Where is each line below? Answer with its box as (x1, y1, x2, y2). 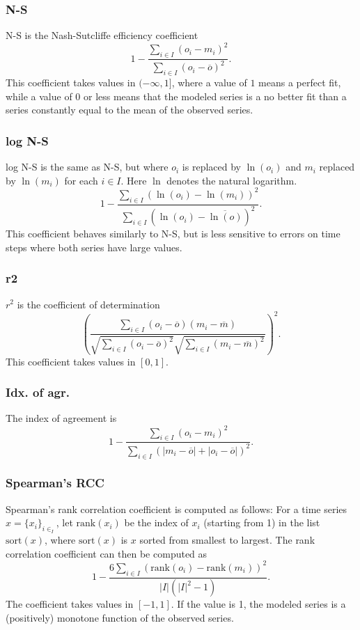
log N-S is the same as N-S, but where (6, 159, 169, 174)
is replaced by (182, 159, 241, 174)
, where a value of (171, 75, 247, 90)
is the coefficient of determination (17, 297, 160, 311)
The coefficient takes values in (6, 597, 134, 611)
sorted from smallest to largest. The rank (139, 533, 315, 547)
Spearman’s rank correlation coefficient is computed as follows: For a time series (6, 501, 347, 516)
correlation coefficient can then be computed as (6, 546, 208, 560)
